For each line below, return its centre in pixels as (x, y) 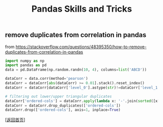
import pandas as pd (26, 65)
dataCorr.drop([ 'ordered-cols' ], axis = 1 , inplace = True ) (63, 110)
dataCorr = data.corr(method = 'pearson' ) (47, 79)
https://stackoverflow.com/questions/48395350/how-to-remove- (81, 47)
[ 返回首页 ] (15, 120)
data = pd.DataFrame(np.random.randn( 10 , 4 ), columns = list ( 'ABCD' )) (76, 70)
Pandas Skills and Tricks (82, 9)
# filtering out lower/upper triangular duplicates (58, 96)
